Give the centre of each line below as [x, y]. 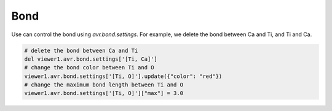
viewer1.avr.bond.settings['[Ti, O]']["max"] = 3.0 [104, 93]
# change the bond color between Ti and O [89, 68]
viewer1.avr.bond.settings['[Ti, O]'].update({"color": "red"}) [123, 76]
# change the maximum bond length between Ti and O [104, 85]
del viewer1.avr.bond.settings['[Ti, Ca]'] [91, 59]
